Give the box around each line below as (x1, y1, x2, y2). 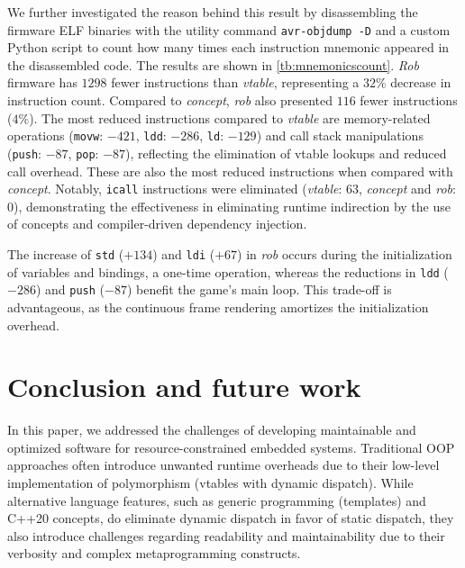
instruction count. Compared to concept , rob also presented (7, 91, 333, 110)
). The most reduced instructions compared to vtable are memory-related (29, 108, 431, 127)
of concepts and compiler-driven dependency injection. (7, 214, 307, 233)
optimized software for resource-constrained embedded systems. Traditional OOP (7, 437, 455, 456)
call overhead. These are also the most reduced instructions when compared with (7, 161, 453, 180)
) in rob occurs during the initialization (237, 244, 452, 263)
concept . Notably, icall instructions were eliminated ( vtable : (7, 179, 342, 198)
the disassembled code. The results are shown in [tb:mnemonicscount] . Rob (7, 55, 419, 74)
